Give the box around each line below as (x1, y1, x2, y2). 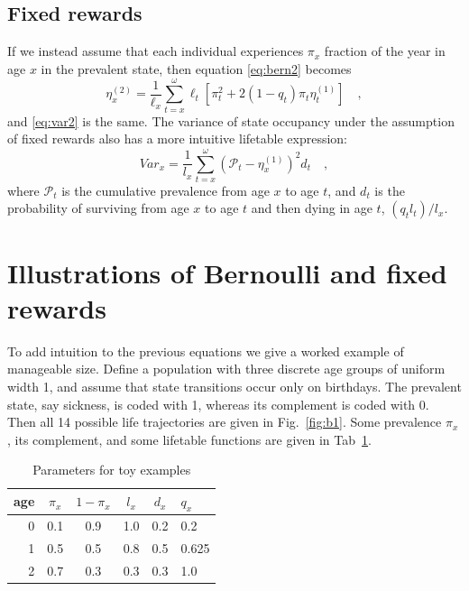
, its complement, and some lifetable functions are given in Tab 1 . (7, 429, 372, 448)
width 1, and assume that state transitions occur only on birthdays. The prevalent (7, 376, 462, 395)
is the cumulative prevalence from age (61, 180, 270, 199)
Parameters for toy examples (32, 460, 191, 479)
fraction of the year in (324, 42, 446, 60)
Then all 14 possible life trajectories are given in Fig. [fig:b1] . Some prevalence (7, 412, 442, 431)
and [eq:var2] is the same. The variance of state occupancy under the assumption (7, 111, 455, 130)
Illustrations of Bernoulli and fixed (7, 254, 447, 291)
